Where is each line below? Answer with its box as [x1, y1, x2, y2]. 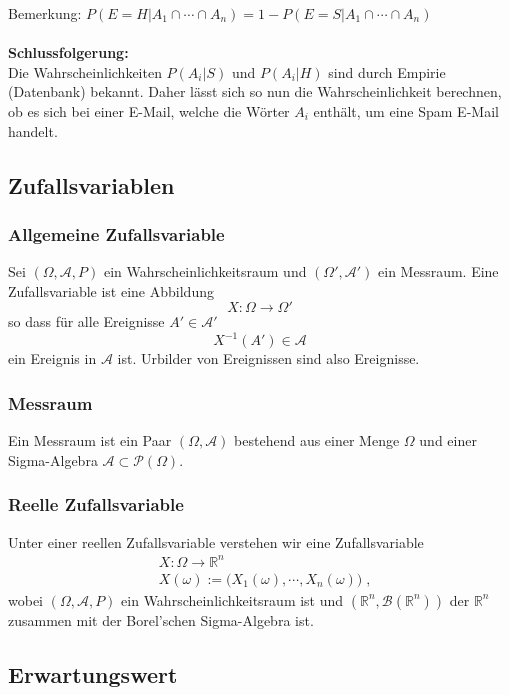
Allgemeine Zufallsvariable [8, 221, 225, 246]
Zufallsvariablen [8, 169, 175, 200]
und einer [419, 430, 477, 451]
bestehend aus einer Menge [234, 430, 400, 451]
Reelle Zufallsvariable [8, 492, 184, 517]
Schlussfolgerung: [8, 42, 129, 63]
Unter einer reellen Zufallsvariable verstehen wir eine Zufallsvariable [8, 531, 424, 552]
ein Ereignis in [8, 348, 97, 369]
